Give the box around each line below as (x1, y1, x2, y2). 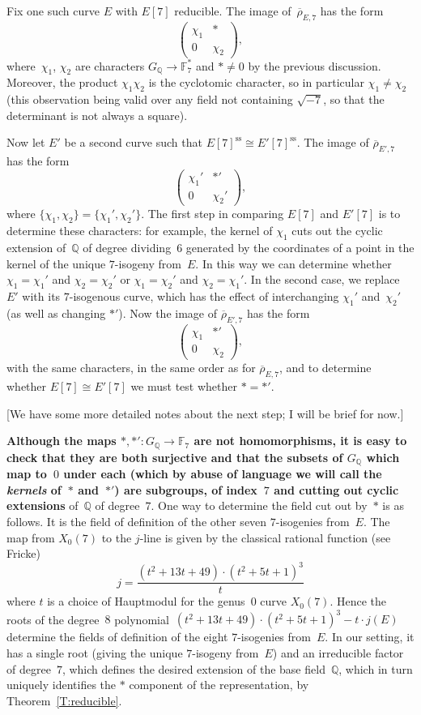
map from (6, 529, 55, 546)
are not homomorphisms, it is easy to (193, 432, 407, 449)
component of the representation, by (129, 676, 309, 693)
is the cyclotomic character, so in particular (148, 74, 364, 91)
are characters (74, 57, 145, 74)
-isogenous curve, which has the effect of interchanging (69, 287, 339, 304)
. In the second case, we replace (244, 271, 400, 288)
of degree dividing (83, 239, 172, 255)
